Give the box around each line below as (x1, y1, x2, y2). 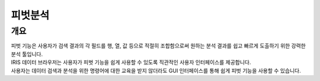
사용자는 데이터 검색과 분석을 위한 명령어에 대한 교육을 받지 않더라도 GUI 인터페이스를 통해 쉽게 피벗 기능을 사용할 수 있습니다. (11, 67, 302, 74)
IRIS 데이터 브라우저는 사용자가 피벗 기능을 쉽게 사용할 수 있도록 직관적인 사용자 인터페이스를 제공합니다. (11, 59, 251, 66)
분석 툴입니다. (11, 50, 43, 58)
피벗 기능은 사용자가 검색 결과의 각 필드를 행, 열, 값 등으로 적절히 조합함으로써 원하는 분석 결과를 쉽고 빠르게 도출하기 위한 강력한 (11, 42, 306, 49)
